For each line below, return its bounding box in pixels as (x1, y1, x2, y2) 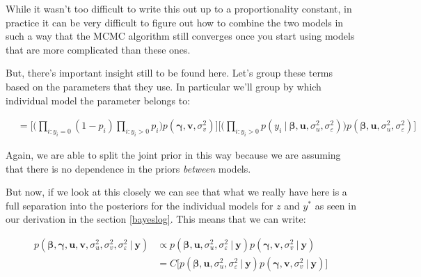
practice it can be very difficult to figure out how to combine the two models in (6, 15, 344, 29)
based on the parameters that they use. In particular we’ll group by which (6, 79, 321, 93)
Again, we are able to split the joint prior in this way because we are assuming (6, 147, 341, 161)
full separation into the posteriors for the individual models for (6, 198, 273, 212)
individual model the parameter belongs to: (6, 93, 191, 107)
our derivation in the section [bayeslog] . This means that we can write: (6, 212, 306, 226)
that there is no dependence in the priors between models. (6, 161, 251, 175)
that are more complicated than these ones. (6, 42, 191, 56)
